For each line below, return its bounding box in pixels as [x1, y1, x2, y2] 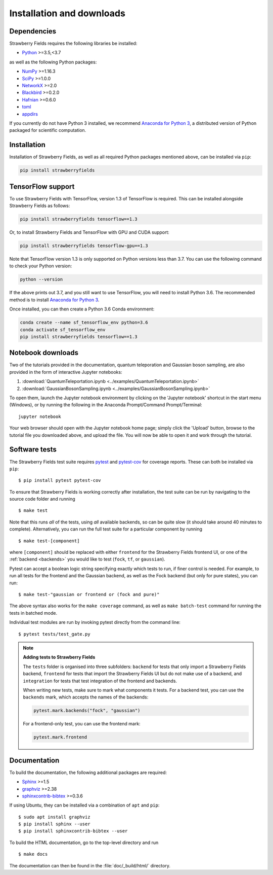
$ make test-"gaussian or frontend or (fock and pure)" [18, 591, 160, 597]
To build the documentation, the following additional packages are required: [9, 769, 167, 776]
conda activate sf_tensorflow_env [20, 327, 106, 332]
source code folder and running [9, 496, 75, 502]
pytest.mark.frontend [33, 734, 87, 740]
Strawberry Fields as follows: [9, 203, 70, 209]
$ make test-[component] [18, 538, 80, 544]
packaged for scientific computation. [9, 127, 86, 133]
